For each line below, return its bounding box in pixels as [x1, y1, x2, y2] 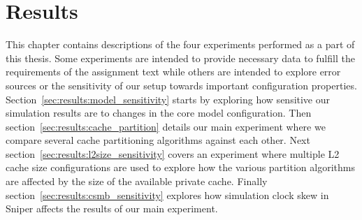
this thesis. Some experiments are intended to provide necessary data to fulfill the [6, 50, 355, 65]
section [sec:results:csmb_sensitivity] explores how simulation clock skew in [6, 187, 329, 202]
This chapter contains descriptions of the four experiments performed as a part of [6, 37, 355, 52]
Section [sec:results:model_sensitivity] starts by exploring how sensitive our [6, 91, 331, 106]
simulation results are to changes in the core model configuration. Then [6, 105, 312, 120]
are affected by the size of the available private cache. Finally [6, 174, 268, 189]
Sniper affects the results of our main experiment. [6, 201, 218, 216]
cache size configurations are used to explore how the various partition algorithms [6, 160, 355, 175]
